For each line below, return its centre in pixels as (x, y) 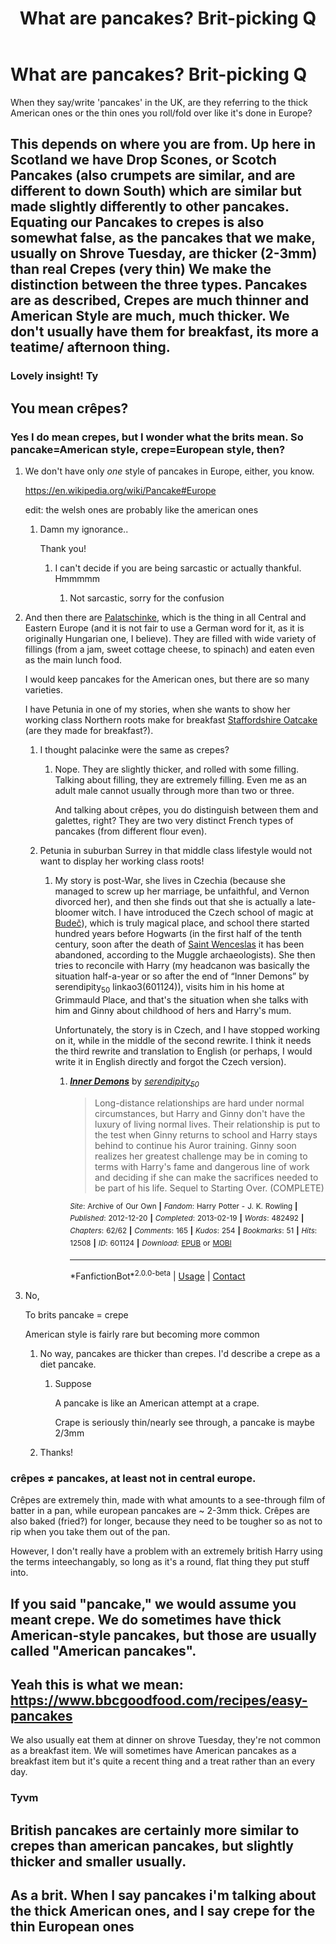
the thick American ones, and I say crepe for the (163, 1911)
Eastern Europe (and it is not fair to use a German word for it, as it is (164, 628)
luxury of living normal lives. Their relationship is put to (207, 1124)
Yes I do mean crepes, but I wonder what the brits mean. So (157, 437)
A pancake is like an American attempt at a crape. (157, 1403)
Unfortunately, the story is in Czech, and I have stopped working (187, 1029)
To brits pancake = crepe (76, 1314)
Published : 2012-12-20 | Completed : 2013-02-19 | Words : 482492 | (187, 1218)
